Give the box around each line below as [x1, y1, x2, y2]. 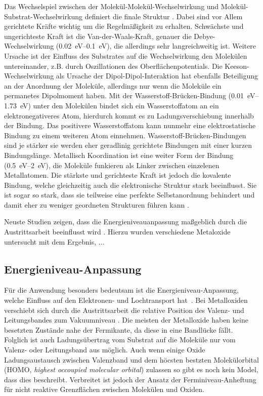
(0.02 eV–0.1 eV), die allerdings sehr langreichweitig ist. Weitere [56, 41, 256, 51]
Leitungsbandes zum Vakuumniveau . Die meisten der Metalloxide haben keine [4, 314, 248, 325]
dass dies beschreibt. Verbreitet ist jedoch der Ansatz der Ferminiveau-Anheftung [4, 374, 256, 384]
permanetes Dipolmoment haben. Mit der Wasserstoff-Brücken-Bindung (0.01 [4, 90, 244, 101]
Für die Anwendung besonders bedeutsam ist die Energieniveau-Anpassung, [4, 285, 239, 295]
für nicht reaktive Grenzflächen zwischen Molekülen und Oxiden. [4, 384, 204, 394]
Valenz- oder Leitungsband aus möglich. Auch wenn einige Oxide [4, 344, 205, 355]
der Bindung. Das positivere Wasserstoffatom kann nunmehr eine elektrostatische [4, 120, 256, 131]
